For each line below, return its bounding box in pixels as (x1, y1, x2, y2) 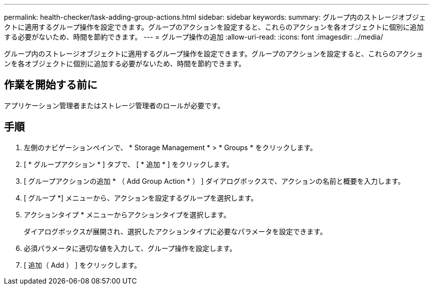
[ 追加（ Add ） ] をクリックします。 (24, 260, 141, 269)
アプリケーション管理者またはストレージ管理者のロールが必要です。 (4, 101, 225, 110)
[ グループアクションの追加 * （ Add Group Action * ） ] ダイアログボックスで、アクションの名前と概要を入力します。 (24, 176, 405, 185)
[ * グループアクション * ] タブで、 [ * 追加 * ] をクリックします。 (24, 160, 234, 168)
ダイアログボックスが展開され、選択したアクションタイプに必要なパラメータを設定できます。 (24, 227, 327, 236)
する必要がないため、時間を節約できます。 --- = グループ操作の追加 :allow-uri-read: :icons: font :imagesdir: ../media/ (4, 33, 383, 41)
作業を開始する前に (4, 79, 97, 91)
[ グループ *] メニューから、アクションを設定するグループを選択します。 (24, 193, 258, 202)
